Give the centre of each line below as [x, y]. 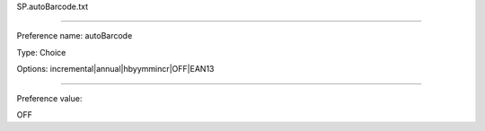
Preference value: [49, 98]
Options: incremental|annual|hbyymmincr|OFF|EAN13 [115, 69]
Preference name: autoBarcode [75, 36]
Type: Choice [41, 52]
